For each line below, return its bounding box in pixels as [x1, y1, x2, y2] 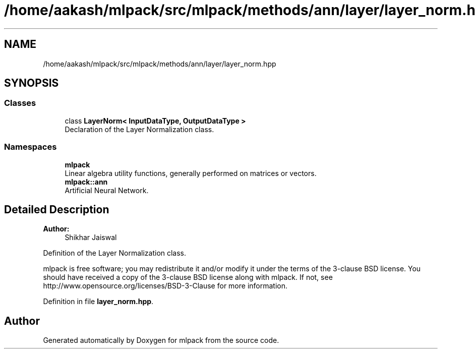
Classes [4, 98, 36, 108]
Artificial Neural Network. [65, 186, 149, 195]
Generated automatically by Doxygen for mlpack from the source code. [43, 336, 279, 345]
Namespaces [4, 142, 57, 152]
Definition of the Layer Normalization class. [43, 249, 187, 258]
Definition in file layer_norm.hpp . [43, 297, 154, 306]
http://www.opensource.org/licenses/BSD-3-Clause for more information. [43, 281, 287, 290]
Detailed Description [4, 203, 109, 216]
